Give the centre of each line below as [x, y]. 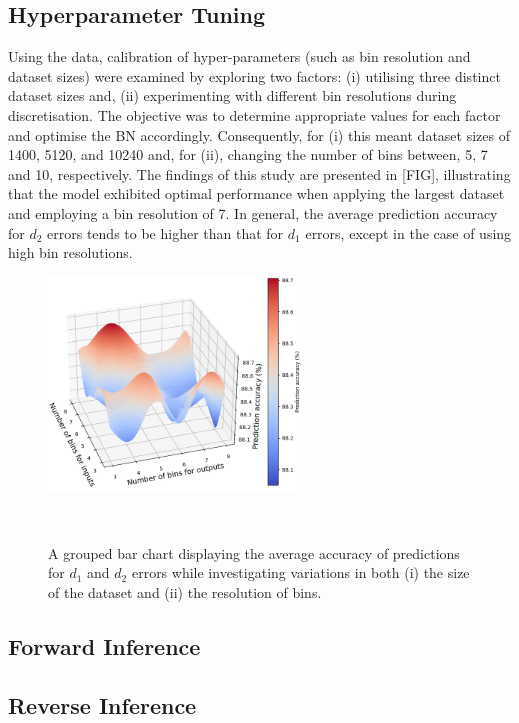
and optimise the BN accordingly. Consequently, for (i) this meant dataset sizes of [259, 134]
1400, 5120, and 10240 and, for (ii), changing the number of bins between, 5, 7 [248, 154]
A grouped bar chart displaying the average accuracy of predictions [254, 552]
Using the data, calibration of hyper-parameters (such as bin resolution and [239, 56]
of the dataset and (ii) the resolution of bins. [185, 591]
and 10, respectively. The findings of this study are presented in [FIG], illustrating [259, 173]
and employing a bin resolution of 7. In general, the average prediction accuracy [253, 212]
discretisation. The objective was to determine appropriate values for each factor [254, 114]
